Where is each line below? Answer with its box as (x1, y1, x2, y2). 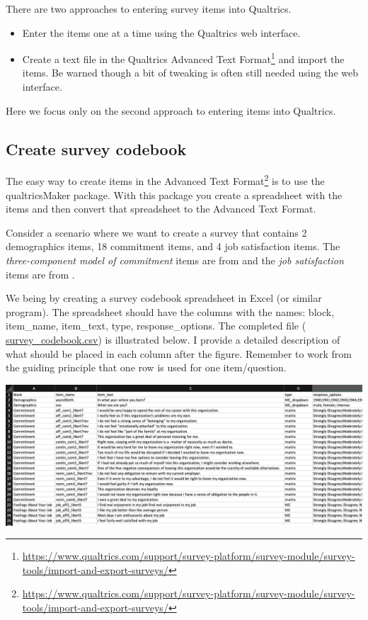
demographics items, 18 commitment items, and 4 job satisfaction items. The (6, 239, 340, 254)
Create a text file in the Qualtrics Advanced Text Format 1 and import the (22, 50, 345, 66)
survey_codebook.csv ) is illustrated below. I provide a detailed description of (6, 332, 340, 347)
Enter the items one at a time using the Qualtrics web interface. (22, 25, 301, 40)
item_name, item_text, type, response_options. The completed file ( (6, 318, 306, 333)
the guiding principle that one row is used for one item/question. (6, 360, 287, 375)
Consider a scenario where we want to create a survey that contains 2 (6, 225, 307, 239)
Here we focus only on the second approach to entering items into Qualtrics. (6, 103, 336, 118)
